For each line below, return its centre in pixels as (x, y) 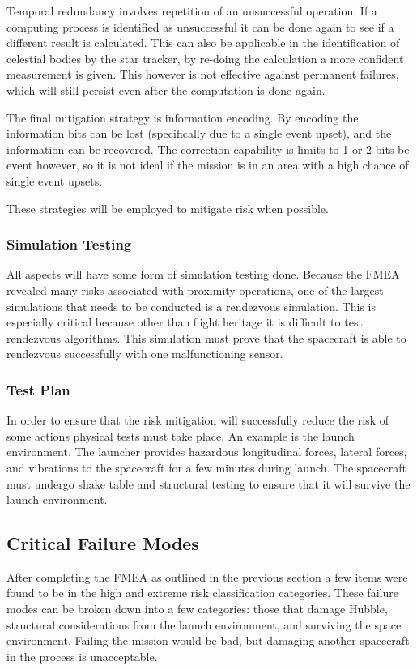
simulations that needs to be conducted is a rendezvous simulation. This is (191, 306)
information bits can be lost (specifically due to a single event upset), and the (199, 133)
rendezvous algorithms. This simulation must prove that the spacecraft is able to (206, 337)
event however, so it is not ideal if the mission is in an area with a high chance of (208, 165)
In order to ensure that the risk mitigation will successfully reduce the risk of (198, 420)
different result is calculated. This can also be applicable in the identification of (203, 43)
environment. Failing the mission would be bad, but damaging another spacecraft (208, 640)
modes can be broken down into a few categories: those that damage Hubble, (197, 609)
